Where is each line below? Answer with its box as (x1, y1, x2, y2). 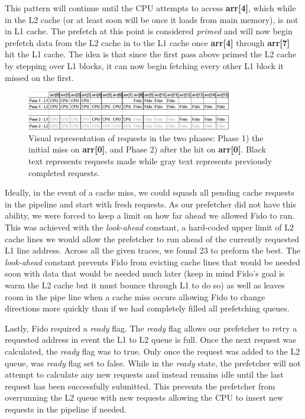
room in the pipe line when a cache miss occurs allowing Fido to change (5, 290, 265, 303)
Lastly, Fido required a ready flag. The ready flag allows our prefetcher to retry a (5, 321, 297, 334)
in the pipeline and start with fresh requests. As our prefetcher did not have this (5, 197, 296, 210)
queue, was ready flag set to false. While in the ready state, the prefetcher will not (5, 356, 301, 369)
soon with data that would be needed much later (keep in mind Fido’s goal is (5, 267, 285, 280)
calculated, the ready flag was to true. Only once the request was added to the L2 (5, 345, 300, 357)
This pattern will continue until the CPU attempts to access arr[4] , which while (5, 2, 296, 14)
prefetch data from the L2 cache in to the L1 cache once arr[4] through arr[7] (5, 36, 290, 48)
